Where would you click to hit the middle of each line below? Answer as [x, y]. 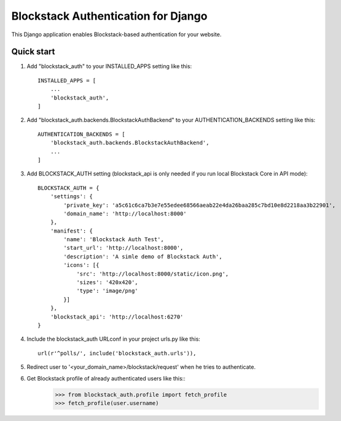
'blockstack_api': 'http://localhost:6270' [117, 317]
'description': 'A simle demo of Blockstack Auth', [143, 257]
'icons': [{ [81, 265]
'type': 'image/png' [107, 291]
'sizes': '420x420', [107, 283]
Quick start [33, 52]
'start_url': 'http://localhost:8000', [123, 248]
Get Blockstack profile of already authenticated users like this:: [106, 378]
